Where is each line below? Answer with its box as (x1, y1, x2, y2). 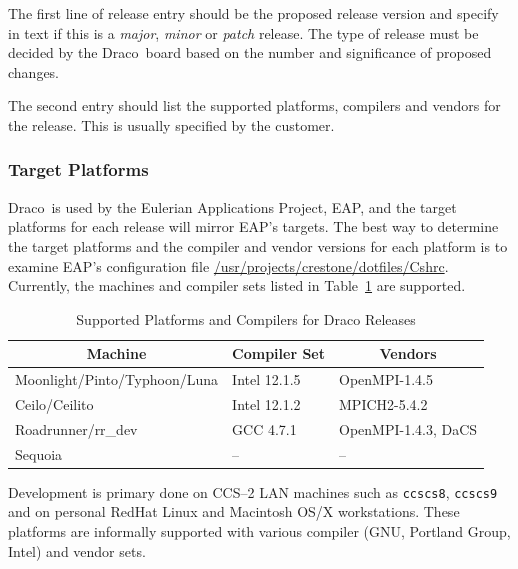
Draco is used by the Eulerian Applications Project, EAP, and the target (8, 196, 457, 217)
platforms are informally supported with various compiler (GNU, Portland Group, (8, 521, 511, 542)
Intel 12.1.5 (232, 369, 301, 390)
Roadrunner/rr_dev (15, 418, 138, 439)
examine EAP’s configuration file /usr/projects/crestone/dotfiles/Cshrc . (8, 255, 449, 276)
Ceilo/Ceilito (15, 394, 94, 415)
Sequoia (15, 443, 63, 464)
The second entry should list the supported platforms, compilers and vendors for (8, 95, 501, 116)
